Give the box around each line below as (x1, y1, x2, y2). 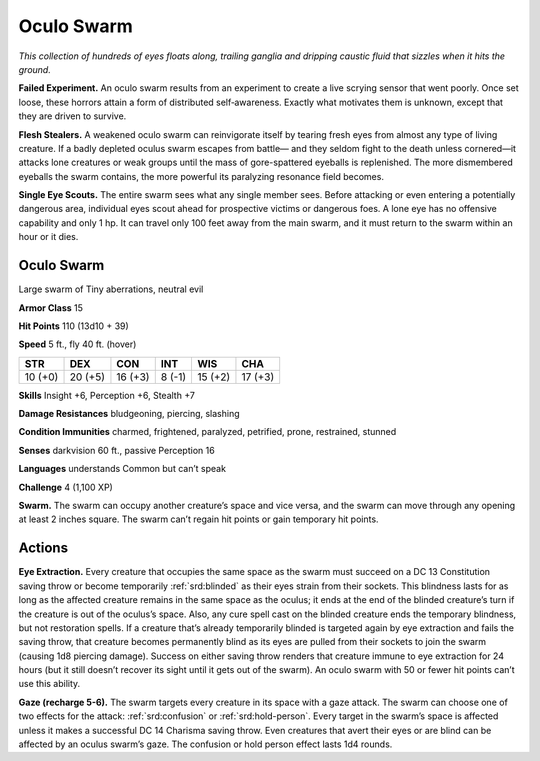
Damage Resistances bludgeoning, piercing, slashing (18, 408, 240, 420)
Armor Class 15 (18, 301, 84, 314)
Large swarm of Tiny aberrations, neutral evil (18, 283, 204, 295)
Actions (18, 540, 69, 557)
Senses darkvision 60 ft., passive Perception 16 (18, 444, 215, 456)
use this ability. (18, 678, 81, 690)
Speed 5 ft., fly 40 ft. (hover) (18, 338, 137, 350)
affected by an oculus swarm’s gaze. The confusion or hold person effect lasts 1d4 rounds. (18, 738, 393, 750)
